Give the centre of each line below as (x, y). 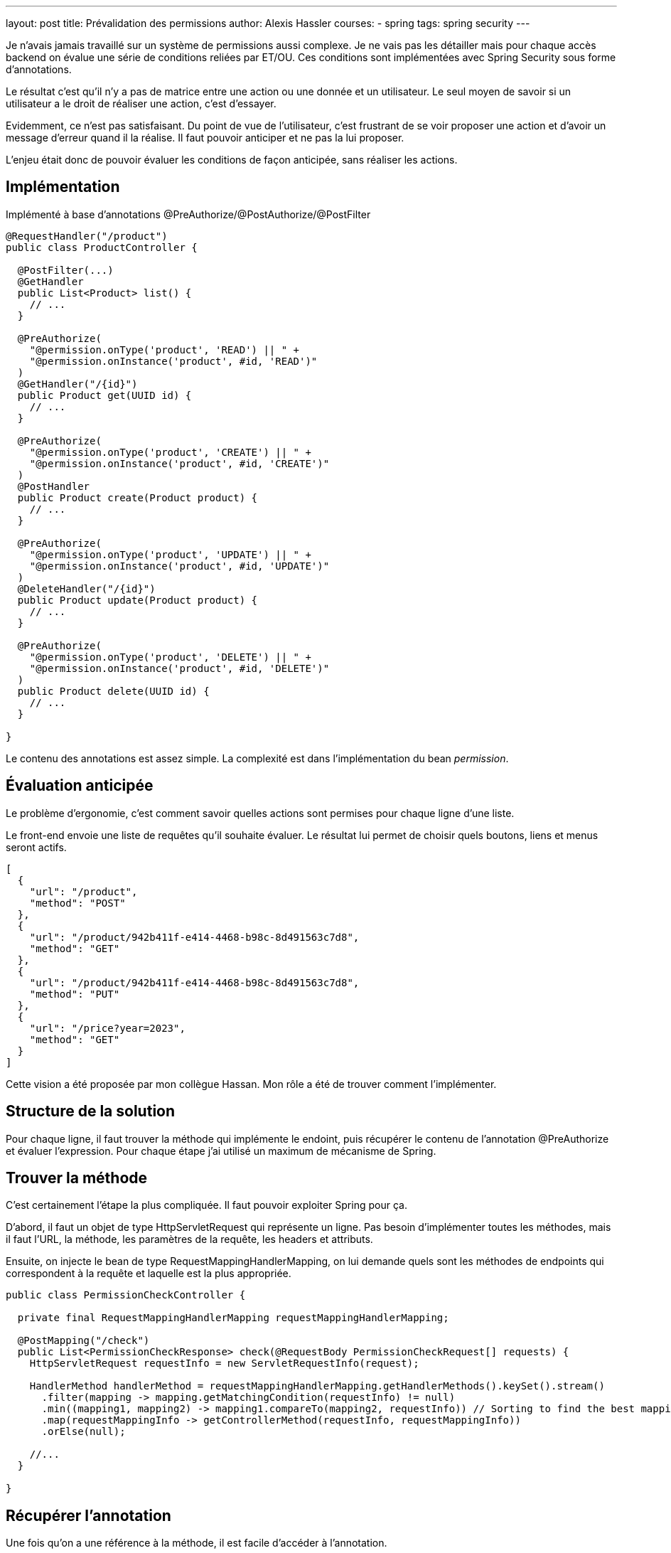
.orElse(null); (84, 1432)
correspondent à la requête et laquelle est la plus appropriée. (149, 1274)
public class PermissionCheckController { (126, 1295)
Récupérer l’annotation (88, 1515)
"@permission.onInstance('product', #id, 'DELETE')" (179, 668)
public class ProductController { (102, 247)
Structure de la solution (91, 1111)
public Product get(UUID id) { (104, 395)
